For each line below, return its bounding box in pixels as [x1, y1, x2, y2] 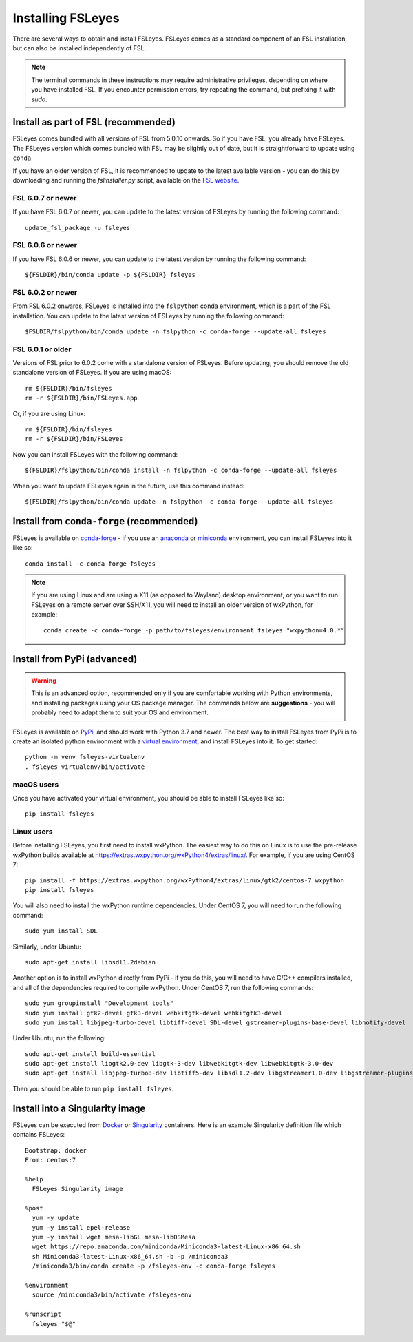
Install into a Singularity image [12, 1102, 146, 1114]
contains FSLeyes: [12, 1131, 65, 1139]
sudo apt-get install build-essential [25, 1050, 156, 1057]
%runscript [25, 1310, 62, 1319]
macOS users [12, 779, 59, 789]
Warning [31, 677, 56, 685]
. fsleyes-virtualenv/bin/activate [25, 763, 145, 771]
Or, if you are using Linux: [12, 409, 86, 417]
